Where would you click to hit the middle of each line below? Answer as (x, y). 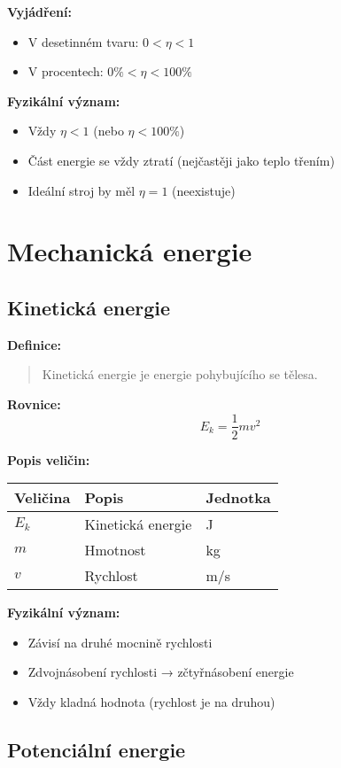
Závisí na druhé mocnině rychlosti (120, 642)
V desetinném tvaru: (83, 41)
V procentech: (66, 71)
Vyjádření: (39, 12)
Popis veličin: (49, 459)
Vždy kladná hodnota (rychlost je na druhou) (151, 701)
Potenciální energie (97, 749)
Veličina (43, 498)
